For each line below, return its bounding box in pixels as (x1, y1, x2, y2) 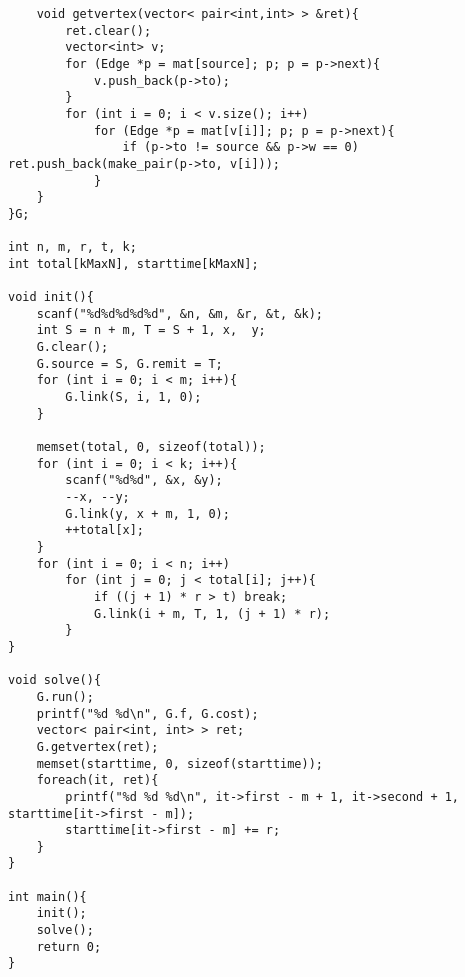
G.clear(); (36, 340, 109, 355)
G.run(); (36, 689, 94, 704)
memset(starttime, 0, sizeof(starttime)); (36, 756, 323, 771)
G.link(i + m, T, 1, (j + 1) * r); (93, 606, 331, 621)
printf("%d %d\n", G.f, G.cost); (36, 706, 259, 721)
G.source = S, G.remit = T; (36, 356, 223, 371)
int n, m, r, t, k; (8, 240, 137, 255)
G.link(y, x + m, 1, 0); (65, 506, 230, 521)
